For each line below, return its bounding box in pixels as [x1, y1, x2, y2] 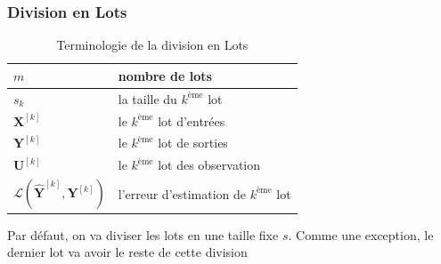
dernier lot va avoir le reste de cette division [7, 243, 248, 261]
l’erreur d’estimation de [118, 184, 247, 203]
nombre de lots [118, 66, 212, 84]
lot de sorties [158, 133, 228, 152]
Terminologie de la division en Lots [56, 36, 249, 54]
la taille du [118, 89, 177, 108]
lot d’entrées [158, 111, 225, 130]
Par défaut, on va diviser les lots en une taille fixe [7, 225, 279, 244]
